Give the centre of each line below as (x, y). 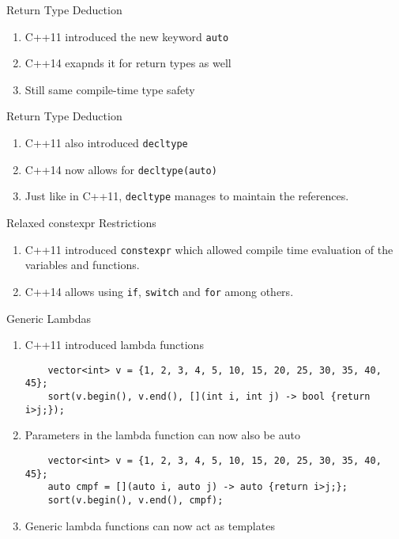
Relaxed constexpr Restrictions (81, 222)
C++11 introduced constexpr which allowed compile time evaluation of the (209, 249)
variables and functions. (82, 265)
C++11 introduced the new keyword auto (127, 36)
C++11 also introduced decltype (106, 143)
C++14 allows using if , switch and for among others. (159, 291)
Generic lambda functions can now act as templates (150, 525)
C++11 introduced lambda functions (114, 345)
